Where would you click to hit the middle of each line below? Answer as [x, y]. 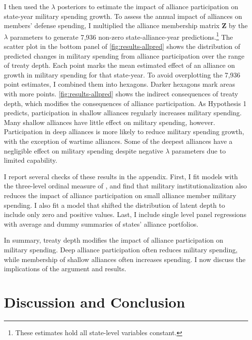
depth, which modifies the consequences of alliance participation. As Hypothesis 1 [125, 103]
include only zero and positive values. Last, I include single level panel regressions [125, 214]
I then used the [27, 6]
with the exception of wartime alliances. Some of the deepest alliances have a [118, 141]
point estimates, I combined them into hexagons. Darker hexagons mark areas [120, 84]
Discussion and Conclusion [94, 301]
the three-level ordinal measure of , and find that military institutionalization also [126, 186]
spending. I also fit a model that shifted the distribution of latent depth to [115, 205]
